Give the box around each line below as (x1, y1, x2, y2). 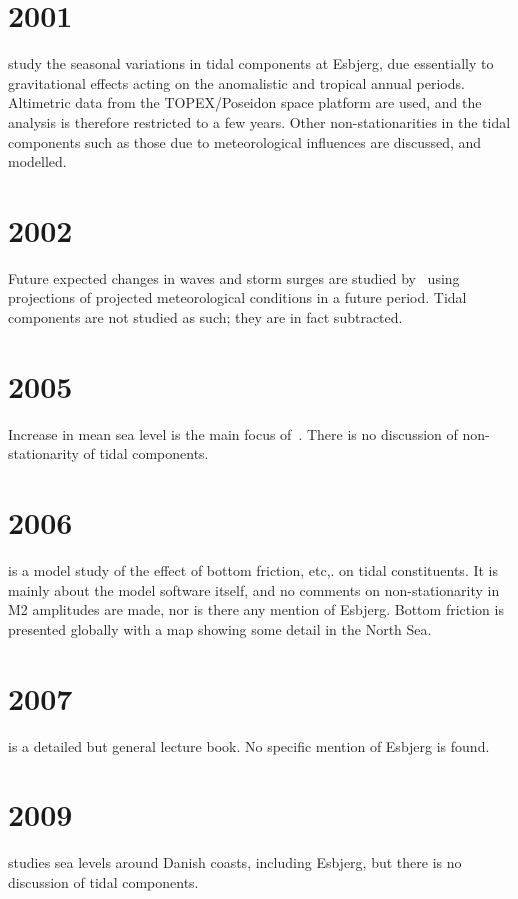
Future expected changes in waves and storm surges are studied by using (8, 267, 460, 288)
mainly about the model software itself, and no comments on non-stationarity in (8, 579, 500, 600)
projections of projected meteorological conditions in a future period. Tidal (8, 287, 467, 308)
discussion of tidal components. (8, 871, 199, 892)
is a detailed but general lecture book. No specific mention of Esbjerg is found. (8, 735, 490, 756)
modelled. (8, 151, 67, 172)
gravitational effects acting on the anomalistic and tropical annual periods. (8, 72, 465, 93)
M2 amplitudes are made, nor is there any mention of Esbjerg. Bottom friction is (8, 599, 504, 620)
